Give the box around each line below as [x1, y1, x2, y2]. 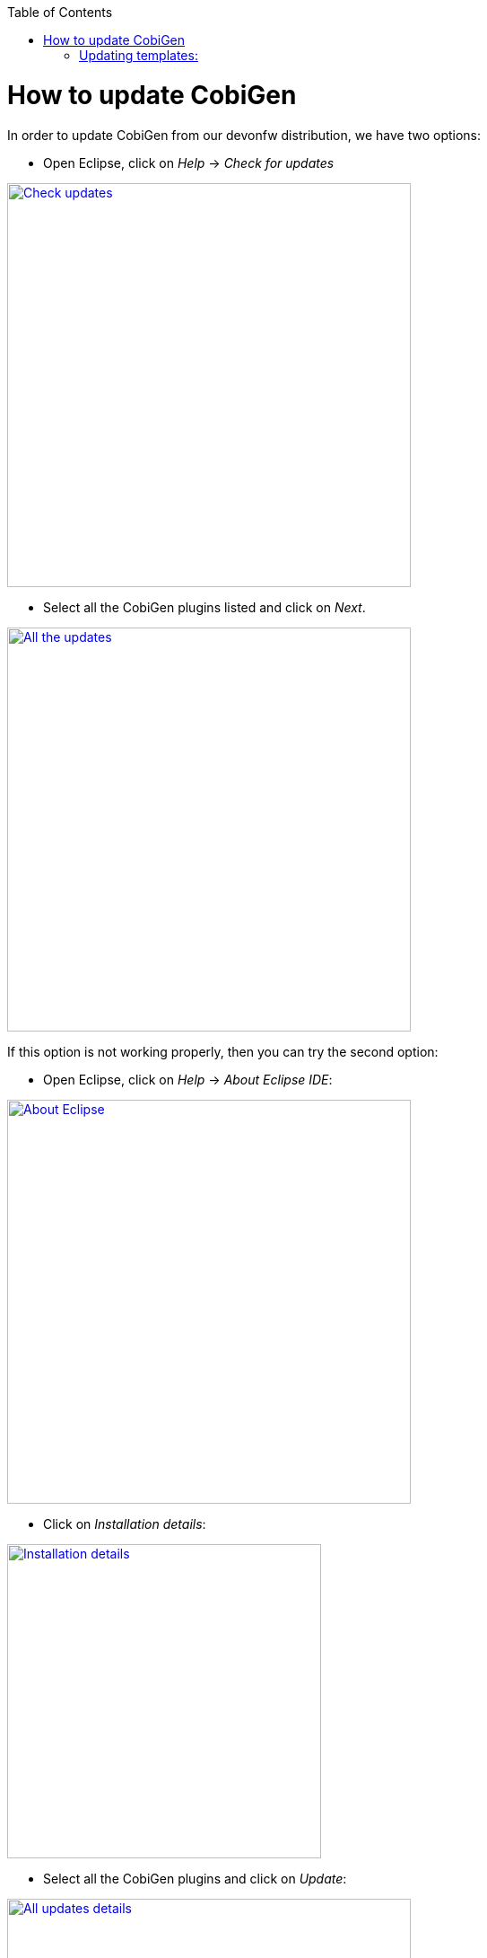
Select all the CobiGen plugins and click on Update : [43, 1870, 347, 1886]
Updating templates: [79, 48, 198, 63]
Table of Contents [7, 4, 113, 20]
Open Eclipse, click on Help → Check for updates [43, 154, 335, 171]
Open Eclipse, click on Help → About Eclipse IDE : [43, 1071, 333, 1087]
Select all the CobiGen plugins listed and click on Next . [43, 599, 366, 615]
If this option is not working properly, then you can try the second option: [7, 1043, 439, 1059]
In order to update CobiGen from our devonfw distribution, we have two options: [7, 127, 482, 143]
